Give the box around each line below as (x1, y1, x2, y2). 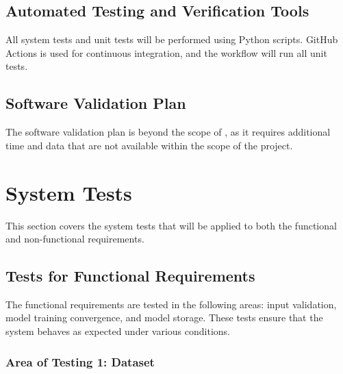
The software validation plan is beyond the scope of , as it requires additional (5, 125, 331, 139)
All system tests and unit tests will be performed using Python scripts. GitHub (5, 32, 338, 47)
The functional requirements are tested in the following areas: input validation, (5, 297, 337, 311)
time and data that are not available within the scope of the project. (5, 138, 293, 152)
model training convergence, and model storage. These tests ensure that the (5, 310, 323, 325)
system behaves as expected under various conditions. (5, 324, 230, 338)
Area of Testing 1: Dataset (5, 353, 155, 370)
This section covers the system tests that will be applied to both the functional (5, 218, 337, 232)
